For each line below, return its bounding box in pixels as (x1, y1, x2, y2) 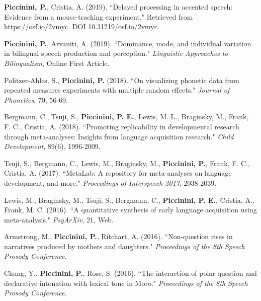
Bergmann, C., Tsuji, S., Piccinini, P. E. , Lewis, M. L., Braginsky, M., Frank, (4, 111, 249, 122)
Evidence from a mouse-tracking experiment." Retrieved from (4, 11, 193, 22)
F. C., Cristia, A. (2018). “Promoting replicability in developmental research (4, 121, 239, 131)
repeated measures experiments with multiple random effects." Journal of (4, 85, 230, 95)
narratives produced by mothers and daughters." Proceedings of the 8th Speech (4, 241, 245, 251)
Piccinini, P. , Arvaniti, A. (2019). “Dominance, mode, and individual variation (4, 38, 251, 48)
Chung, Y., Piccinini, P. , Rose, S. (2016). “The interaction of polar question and (4, 268, 257, 278)
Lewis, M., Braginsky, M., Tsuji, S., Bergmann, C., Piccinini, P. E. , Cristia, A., (4, 194, 254, 205)
